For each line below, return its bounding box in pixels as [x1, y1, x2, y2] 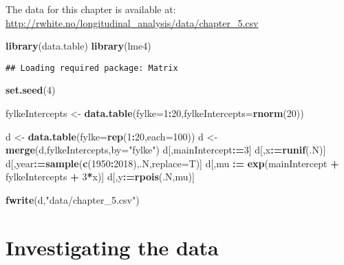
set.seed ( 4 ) [6, 83, 56, 97]
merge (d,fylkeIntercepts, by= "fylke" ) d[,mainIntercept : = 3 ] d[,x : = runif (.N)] [6, 142, 326, 157]
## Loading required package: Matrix [6, 63, 178, 73]
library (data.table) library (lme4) [6, 39, 151, 53]
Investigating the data [6, 233, 219, 261]
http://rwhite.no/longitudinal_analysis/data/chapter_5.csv [6, 15, 259, 30]
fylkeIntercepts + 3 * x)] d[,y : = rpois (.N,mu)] [6, 169, 195, 184]
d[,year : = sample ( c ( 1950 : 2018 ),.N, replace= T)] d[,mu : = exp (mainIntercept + [6, 156, 339, 170]
